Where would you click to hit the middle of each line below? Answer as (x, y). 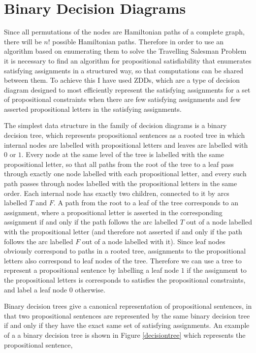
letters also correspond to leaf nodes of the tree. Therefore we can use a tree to (123, 260)
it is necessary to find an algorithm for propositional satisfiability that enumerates (128, 60)
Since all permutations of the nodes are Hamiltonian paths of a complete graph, (124, 32)
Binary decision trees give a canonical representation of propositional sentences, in (128, 306)
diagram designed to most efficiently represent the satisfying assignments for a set (127, 89)
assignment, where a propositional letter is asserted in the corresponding (113, 212)
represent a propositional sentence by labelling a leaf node (92, 270)
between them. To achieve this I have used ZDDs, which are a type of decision (122, 80)
